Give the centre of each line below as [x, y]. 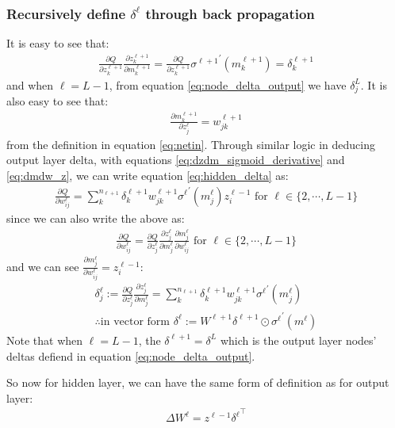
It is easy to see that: [58, 43]
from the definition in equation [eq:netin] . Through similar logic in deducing [191, 144]
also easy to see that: [58, 101]
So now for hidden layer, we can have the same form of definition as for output [198, 382]
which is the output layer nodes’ [298, 340]
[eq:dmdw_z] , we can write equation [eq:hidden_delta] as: [148, 175]
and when [30, 84]
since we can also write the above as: [96, 218]
